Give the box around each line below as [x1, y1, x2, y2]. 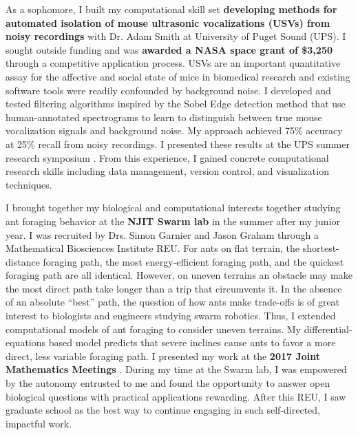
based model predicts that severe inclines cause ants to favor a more [48, 335, 336, 350]
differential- [304, 321, 352, 336]
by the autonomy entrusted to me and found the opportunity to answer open [6, 376, 330, 390]
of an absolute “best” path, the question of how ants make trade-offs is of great [6, 295, 340, 309]
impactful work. [6, 416, 72, 430]
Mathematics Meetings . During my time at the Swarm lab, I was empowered [6, 362, 347, 376]
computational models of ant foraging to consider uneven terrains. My [6, 321, 301, 336]
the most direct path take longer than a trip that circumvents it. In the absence [6, 281, 342, 295]
